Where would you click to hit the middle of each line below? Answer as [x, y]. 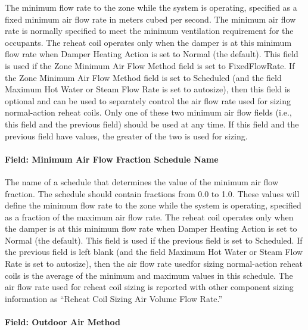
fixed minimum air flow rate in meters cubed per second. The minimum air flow [150, 19]
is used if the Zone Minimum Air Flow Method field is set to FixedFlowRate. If [150, 65]
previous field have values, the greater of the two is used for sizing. [126, 136]
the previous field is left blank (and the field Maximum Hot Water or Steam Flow [154, 252]
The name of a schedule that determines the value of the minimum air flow [142, 181]
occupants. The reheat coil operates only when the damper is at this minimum [148, 42]
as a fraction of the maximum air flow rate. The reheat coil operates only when [149, 217]
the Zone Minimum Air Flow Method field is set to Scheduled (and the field [143, 77]
